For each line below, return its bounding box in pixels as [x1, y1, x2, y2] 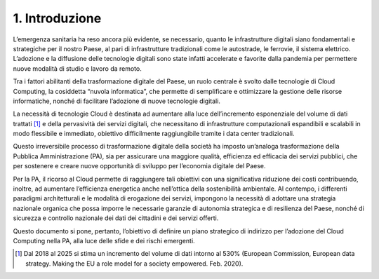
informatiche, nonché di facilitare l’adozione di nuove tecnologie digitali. [13, 97, 221, 105]
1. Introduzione [13, 11, 102, 26]
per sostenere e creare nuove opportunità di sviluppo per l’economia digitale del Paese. [13, 162, 266, 170]
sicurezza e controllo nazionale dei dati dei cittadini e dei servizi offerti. [13, 214, 219, 222]
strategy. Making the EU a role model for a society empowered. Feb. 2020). [25, 259, 244, 268]
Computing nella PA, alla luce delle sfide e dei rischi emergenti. [13, 236, 196, 245]
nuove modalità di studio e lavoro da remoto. [13, 64, 142, 73]
